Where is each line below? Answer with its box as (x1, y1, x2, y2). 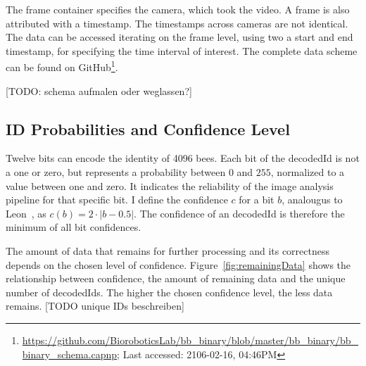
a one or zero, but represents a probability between (6, 165, 226, 179)
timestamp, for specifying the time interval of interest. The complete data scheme (6, 43, 358, 58)
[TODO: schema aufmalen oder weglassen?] (6, 83, 192, 98)
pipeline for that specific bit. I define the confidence (6, 192, 228, 207)
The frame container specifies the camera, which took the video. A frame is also (6, 2, 350, 16)
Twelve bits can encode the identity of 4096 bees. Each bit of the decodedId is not (6, 151, 360, 165)
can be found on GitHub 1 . (6, 58, 118, 75)
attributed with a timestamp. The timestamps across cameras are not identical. (6, 15, 348, 30)
